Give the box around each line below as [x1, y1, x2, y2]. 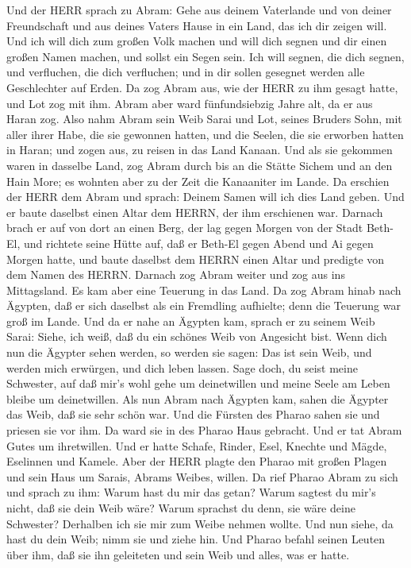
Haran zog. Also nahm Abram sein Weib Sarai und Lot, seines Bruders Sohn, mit [6, 110, 402, 127]
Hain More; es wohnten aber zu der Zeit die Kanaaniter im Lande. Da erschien [6, 172, 390, 189]
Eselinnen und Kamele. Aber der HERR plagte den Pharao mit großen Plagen [6, 453, 387, 469]
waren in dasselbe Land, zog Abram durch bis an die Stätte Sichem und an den [6, 156, 393, 173]
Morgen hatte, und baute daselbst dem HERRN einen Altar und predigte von [6, 250, 385, 267]
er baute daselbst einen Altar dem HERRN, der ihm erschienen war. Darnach [6, 203, 383, 220]
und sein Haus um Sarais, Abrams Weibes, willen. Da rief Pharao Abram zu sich [6, 468, 398, 485]
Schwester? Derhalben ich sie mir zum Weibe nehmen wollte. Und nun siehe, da [6, 515, 394, 531]
